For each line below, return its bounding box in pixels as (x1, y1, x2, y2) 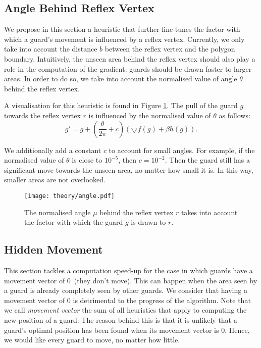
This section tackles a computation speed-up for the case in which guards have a (4, 265, 253, 275)
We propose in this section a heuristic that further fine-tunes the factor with (4, 24, 240, 34)
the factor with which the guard (24, 217, 123, 227)
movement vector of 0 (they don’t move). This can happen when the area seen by (4, 275, 257, 285)
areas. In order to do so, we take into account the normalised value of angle (4, 73, 237, 84)
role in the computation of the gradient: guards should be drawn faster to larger (4, 63, 252, 74)
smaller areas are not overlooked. (4, 174, 106, 185)
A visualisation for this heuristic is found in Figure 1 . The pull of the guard (4, 100, 238, 111)
